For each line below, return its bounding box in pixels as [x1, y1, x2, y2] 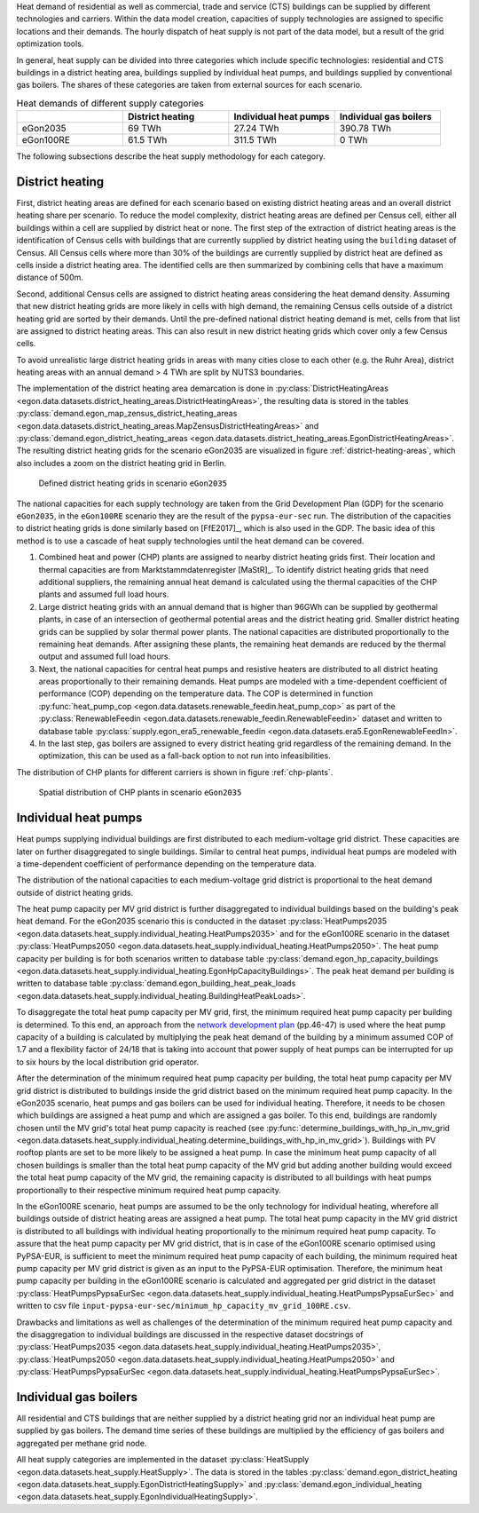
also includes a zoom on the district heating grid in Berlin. [16, 457, 227, 468]
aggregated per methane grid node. [16, 1438, 147, 1448]
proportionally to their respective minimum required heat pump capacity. [16, 1184, 281, 1195]
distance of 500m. [16, 272, 84, 283]
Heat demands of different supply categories [16, 97, 204, 109]
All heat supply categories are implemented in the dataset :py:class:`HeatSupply [16, 1454, 310, 1465]
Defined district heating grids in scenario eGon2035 [38, 478, 228, 488]
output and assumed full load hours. [38, 651, 171, 661]
